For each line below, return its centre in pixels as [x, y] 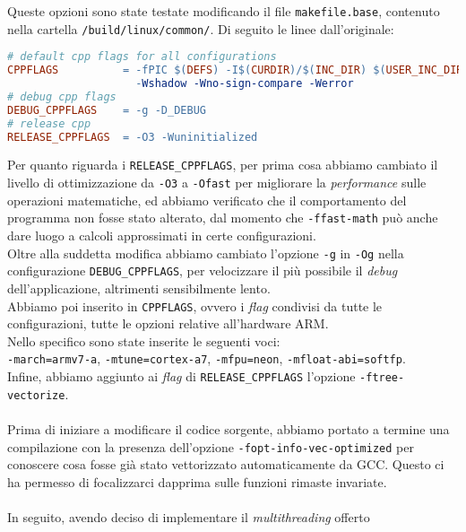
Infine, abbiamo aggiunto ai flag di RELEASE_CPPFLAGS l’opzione [181, 376]
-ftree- [382, 378]
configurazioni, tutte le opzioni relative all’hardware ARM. [168, 323]
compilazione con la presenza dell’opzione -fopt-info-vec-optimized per [211, 446]
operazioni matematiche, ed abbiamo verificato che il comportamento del [207, 200]
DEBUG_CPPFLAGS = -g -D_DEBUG [107, 110]
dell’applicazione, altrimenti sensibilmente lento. [139, 288]
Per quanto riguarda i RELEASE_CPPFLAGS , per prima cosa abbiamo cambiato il [223, 165]
